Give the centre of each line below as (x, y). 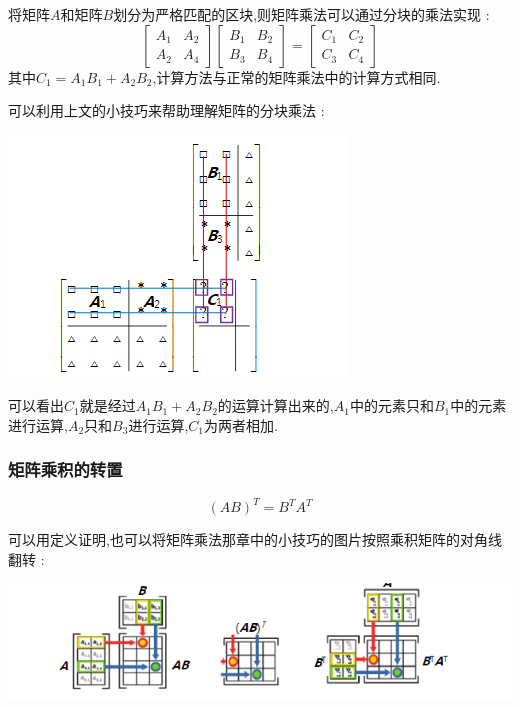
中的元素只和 (391, 405)
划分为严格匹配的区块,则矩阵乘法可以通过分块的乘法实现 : (301, 14)
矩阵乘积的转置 (65, 469)
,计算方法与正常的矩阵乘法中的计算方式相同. (296, 76)
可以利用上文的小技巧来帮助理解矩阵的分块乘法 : (166, 110)
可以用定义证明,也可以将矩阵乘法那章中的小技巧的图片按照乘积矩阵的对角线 (255, 539)
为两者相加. (241, 424)
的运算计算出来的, (275, 405)
